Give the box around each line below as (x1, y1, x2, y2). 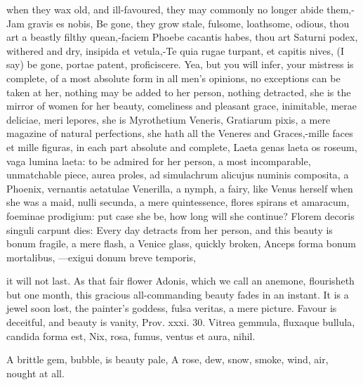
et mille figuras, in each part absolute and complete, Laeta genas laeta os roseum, (6, 139, 357, 154)
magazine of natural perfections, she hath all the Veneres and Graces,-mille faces (6, 126, 353, 141)
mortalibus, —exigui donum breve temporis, (6, 249, 196, 264)
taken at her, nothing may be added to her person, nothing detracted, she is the (6, 84, 351, 99)
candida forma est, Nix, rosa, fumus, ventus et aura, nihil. (6, 328, 256, 343)
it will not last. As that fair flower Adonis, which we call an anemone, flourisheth (6, 273, 355, 288)
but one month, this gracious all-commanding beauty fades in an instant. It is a (6, 287, 349, 301)
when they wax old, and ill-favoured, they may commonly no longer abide (6, 2, 324, 16)
